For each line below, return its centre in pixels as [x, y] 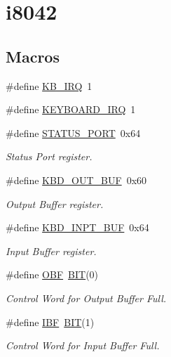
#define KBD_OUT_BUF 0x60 [76, 180]
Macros [33, 56]
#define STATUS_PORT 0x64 [73, 132]
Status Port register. [49, 156]
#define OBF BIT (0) [52, 274]
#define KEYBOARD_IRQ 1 [71, 109]
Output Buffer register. [55, 203]
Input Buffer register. [51, 251]
